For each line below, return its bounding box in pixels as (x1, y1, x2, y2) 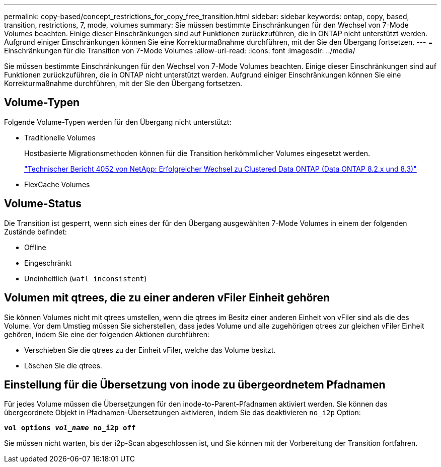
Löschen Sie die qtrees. (24, 361, 102, 370)
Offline (24, 243, 46, 252)
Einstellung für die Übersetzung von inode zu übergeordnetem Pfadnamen (4, 378, 386, 391)
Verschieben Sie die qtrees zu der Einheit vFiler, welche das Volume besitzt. (24, 345, 276, 354)
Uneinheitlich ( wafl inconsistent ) (24, 274, 147, 283)
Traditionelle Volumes (24, 133, 96, 142)
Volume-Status (4, 197, 82, 210)
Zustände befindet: (4, 227, 67, 236)
